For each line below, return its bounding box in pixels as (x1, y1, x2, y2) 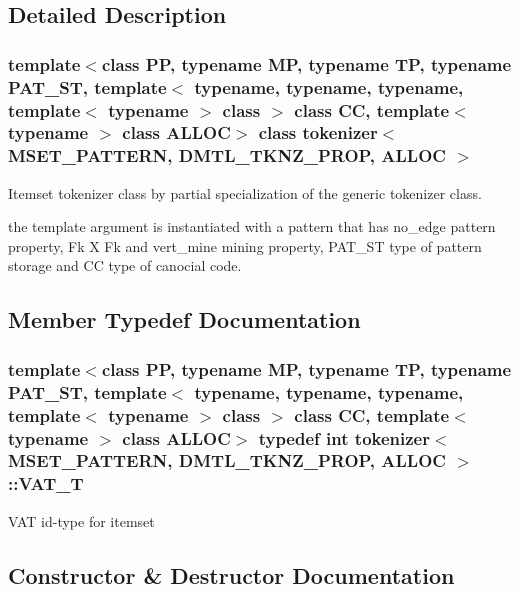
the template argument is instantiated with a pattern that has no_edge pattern (8, 216, 496, 237)
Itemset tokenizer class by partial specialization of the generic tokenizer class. (8, 182, 482, 203)
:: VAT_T (8, 471, 84, 496)
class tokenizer (258, 120, 378, 145)
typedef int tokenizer (258, 425, 430, 450)
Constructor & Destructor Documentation (8, 559, 455, 590)
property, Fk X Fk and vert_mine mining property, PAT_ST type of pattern (8, 235, 482, 256)
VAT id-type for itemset (8, 510, 155, 531)
